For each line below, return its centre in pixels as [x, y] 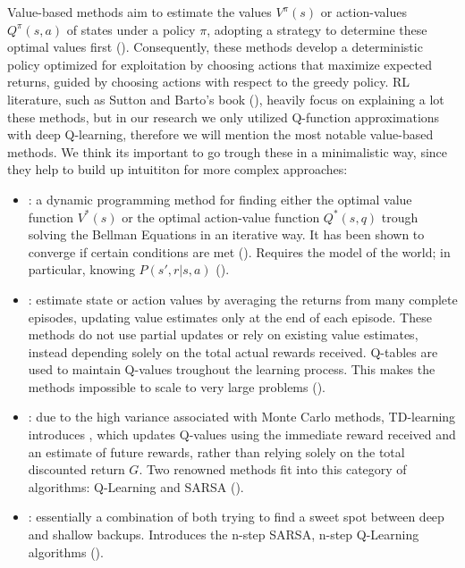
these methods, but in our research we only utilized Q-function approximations [224, 117]
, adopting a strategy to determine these [317, 29]
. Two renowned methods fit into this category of [273, 469]
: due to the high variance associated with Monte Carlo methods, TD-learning [242, 417]
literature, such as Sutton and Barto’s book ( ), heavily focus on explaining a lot [226, 99]
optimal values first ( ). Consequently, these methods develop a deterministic [215, 47]
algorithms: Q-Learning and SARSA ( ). [136, 486]
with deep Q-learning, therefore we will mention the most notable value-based [220, 134]
